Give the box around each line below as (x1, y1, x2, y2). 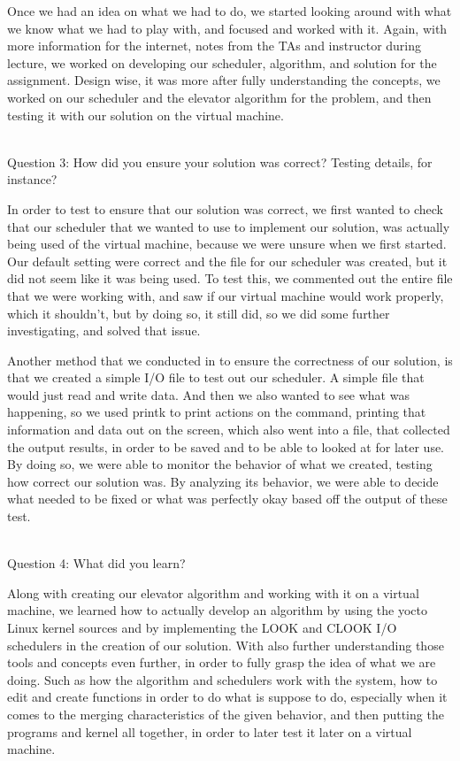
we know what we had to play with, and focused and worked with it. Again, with (7, 19, 448, 37)
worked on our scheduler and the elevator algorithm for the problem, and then (7, 88, 432, 106)
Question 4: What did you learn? (7, 554, 186, 573)
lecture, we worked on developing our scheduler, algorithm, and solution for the (7, 53, 437, 72)
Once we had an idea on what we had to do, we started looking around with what (7, 2, 452, 19)
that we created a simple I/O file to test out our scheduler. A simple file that (7, 368, 425, 387)
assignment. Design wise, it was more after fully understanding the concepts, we (7, 71, 441, 89)
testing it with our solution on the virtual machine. (7, 105, 284, 124)
